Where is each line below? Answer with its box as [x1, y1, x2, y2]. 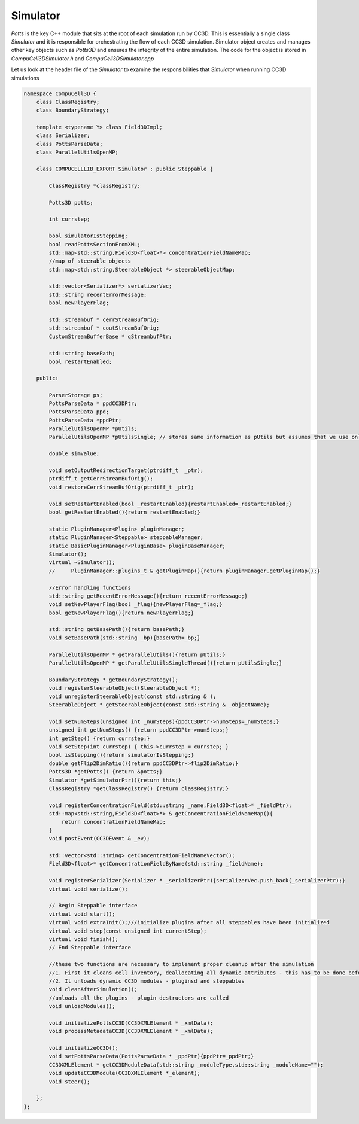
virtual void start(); [48, 910, 116, 918]
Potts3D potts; [48, 199, 94, 206]
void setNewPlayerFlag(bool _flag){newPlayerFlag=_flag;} [48, 601, 223, 608]
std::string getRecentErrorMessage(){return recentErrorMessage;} [48, 592, 248, 599]
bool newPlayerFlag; [48, 300, 109, 306]
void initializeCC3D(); [48, 1044, 119, 1052]
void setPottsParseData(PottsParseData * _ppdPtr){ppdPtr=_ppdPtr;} [48, 1053, 254, 1060]
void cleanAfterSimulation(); [48, 986, 138, 993]
